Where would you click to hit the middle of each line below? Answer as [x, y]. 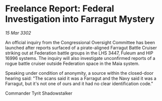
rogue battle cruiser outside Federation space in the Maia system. [73, 63]
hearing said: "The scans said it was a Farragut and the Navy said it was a [81, 78]
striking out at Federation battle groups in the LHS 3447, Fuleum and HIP [79, 53]
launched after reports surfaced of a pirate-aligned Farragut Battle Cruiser [81, 48]
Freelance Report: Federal [60, 9]
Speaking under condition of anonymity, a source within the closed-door [80, 73]
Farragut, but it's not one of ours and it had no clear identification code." [79, 83]
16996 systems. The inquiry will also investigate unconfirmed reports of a [80, 58]
